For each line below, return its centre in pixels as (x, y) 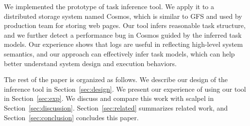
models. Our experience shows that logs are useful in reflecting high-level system (124, 44)
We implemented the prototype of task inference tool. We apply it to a (109, 6)
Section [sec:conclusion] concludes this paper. (71, 117)
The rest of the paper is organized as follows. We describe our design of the (116, 79)
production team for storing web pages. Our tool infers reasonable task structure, (125, 25)
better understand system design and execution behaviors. (90, 63)
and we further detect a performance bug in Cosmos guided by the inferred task (123, 35)
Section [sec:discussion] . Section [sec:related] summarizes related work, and (116, 107)
